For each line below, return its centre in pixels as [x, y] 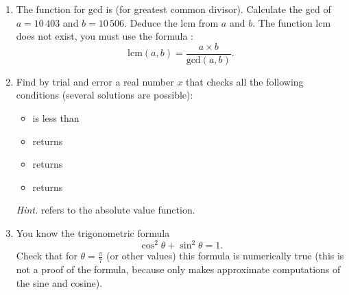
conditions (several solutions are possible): [105, 95]
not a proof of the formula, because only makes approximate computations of [178, 269]
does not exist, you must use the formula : [105, 36]
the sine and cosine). [59, 282]
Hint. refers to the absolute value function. [106, 210]
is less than [56, 118]
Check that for [47, 256]
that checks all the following [245, 81]
